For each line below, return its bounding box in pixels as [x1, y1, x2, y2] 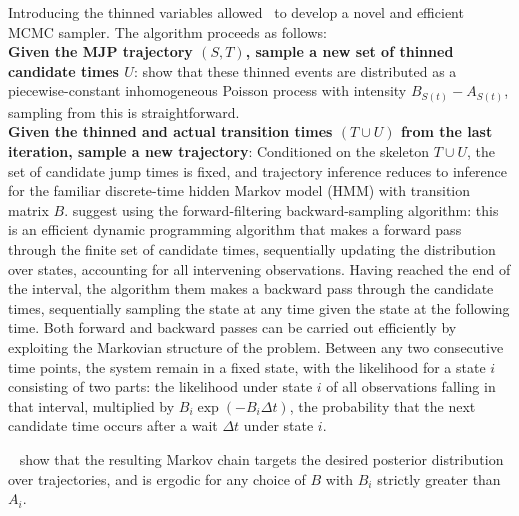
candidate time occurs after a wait [8, 415, 218, 436]
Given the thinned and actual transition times [8, 121, 333, 142]
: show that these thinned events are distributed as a [133, 60, 457, 81]
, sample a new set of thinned [245, 41, 454, 62]
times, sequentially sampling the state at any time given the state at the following [8, 297, 510, 318]
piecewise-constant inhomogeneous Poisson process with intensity [8, 80, 407, 101]
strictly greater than [377, 468, 501, 489]
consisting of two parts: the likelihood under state [8, 376, 313, 397]
